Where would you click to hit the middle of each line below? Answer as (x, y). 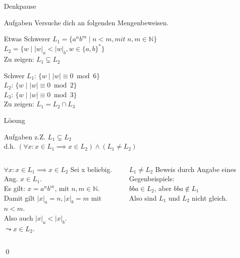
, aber (163, 188)
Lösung (15, 120)
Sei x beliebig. (91, 169)
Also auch (18, 218)
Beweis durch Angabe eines (196, 169)
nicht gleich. (210, 198)
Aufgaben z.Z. (25, 136)
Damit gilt (19, 198)
